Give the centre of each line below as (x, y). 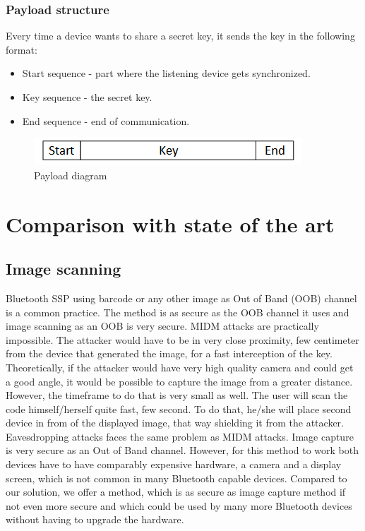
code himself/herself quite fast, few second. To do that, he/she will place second (179, 408)
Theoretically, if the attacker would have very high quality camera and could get (180, 367)
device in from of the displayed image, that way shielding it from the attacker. (175, 423)
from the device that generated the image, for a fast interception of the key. (169, 353)
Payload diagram (71, 175)
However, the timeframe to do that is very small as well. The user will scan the (177, 395)
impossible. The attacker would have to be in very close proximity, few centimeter (182, 339)
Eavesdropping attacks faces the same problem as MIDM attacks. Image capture (180, 436)
